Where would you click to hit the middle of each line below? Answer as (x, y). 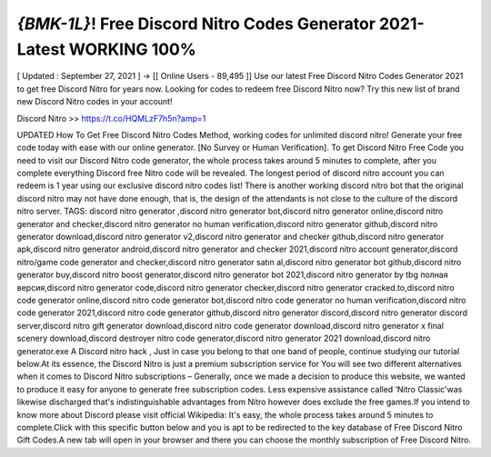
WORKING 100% (132, 49)
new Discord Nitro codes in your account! (95, 102)
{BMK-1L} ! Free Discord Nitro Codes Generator (196, 24)
